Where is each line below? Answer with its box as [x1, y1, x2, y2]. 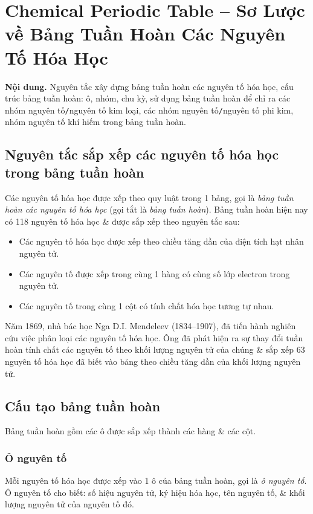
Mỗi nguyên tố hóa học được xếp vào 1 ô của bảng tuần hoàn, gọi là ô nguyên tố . [5, 474, 307, 487]
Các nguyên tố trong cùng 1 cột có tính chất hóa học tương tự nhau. [19, 299, 274, 312]
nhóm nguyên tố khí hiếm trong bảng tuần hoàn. [5, 115, 186, 128]
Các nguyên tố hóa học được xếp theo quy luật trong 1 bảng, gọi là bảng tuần [5, 191, 294, 204]
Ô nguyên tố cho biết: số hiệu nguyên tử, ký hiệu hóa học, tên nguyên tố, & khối [5, 486, 305, 498]
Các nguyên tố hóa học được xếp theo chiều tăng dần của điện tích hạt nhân [19, 235, 304, 248]
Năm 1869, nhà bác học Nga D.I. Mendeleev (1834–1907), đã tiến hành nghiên [5, 320, 296, 332]
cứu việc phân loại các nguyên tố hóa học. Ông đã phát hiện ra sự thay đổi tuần [5, 331, 303, 344]
